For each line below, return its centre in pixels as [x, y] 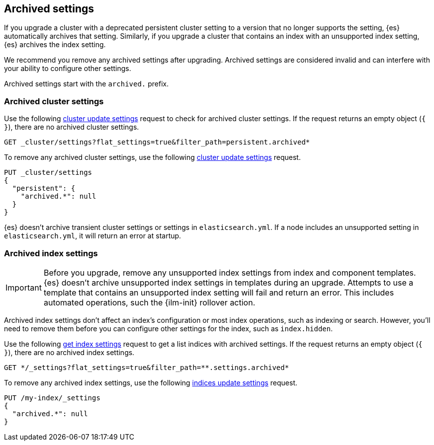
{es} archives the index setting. [55, 45]
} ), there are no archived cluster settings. [72, 127]
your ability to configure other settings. [68, 69]
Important [24, 287]
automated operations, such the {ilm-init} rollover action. [149, 302]
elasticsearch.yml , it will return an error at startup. [93, 236]
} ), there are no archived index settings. [69, 352]
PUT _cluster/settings [48, 173]
